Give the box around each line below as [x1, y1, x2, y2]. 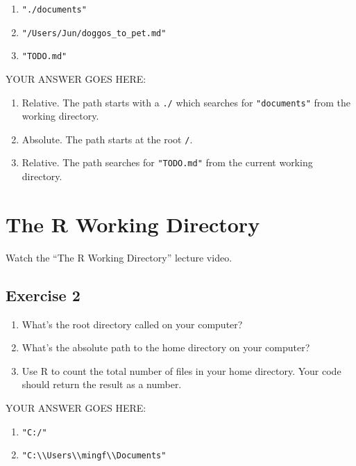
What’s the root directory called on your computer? [22, 316, 243, 331]
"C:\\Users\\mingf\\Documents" [22, 451, 167, 461]
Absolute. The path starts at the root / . [22, 131, 193, 146]
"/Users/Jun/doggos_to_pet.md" [22, 28, 167, 38]
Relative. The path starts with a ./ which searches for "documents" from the [22, 95, 351, 109]
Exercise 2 [6, 284, 80, 305]
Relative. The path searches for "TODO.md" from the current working [22, 155, 313, 170]
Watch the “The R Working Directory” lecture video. [6, 250, 232, 264]
